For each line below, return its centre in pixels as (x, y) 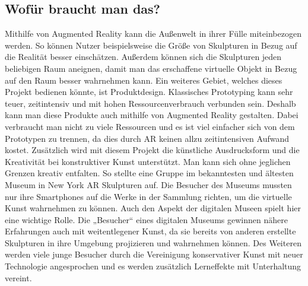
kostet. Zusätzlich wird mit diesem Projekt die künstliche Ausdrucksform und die (152, 150)
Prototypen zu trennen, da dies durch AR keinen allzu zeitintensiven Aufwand (147, 138)
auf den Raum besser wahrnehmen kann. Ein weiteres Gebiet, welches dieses (144, 80)
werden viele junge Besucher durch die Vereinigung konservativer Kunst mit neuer (154, 254)
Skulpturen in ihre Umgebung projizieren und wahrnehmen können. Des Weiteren (153, 242)
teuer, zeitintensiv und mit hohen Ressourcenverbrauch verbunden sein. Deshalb (150, 103)
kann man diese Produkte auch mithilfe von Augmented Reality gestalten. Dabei (152, 115)
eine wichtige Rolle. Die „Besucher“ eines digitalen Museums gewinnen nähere (146, 219)
